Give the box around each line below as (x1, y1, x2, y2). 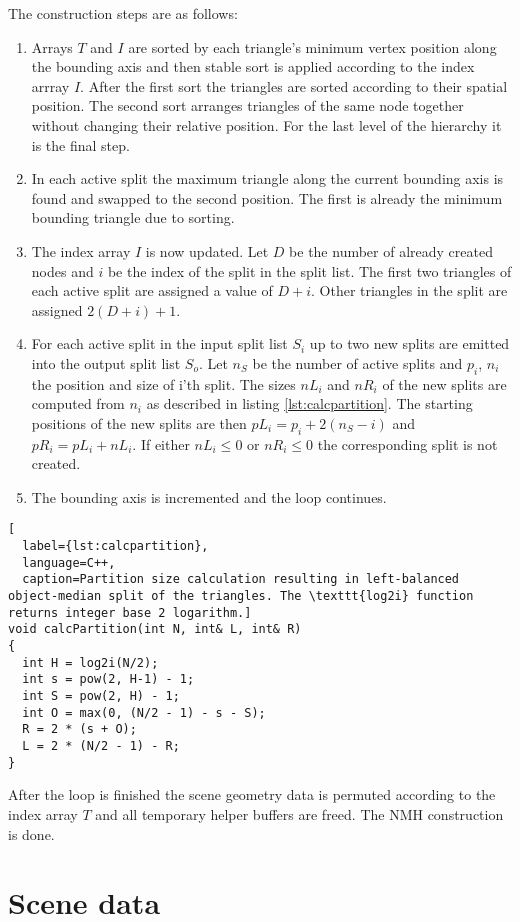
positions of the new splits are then (31, 412, 247, 433)
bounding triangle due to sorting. (31, 207, 235, 228)
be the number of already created (289, 240, 493, 261)
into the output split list (31, 352, 181, 373)
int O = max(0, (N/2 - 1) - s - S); (22, 705, 266, 720)
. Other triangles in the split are (310, 280, 508, 301)
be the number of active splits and (252, 352, 463, 373)
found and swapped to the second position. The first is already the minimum (31, 187, 503, 208)
